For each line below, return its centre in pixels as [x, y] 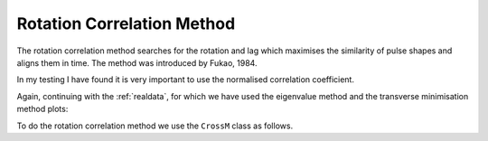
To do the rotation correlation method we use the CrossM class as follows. [155, 126]
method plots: [42, 109]
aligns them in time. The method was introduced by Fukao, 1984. [137, 62]
